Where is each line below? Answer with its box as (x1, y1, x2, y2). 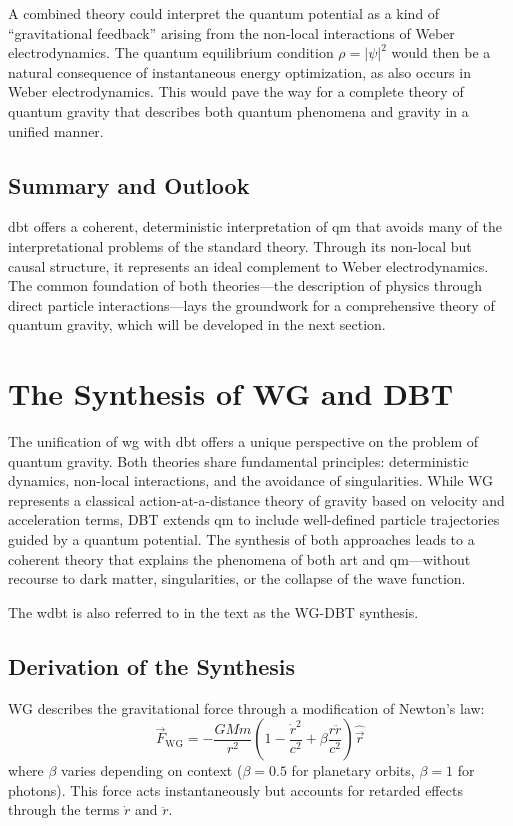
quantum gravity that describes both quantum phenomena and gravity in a (8, 100, 469, 121)
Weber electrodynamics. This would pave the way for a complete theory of (8, 81, 464, 102)
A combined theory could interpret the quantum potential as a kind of (8, 3, 440, 23)
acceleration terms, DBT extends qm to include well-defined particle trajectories (8, 509, 500, 530)
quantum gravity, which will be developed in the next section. (8, 314, 386, 335)
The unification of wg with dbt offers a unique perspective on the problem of (8, 431, 479, 452)
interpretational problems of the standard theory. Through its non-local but (8, 235, 472, 256)
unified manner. (8, 120, 104, 141)
